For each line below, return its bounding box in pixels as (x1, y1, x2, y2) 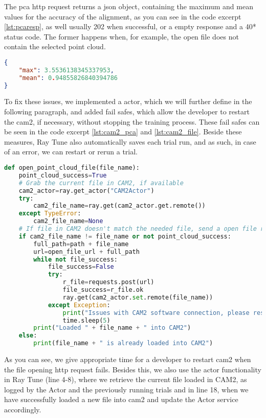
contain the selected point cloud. (4, 41, 106, 52)
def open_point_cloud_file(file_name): (4, 164, 140, 172)
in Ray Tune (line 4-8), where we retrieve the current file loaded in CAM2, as (4, 374, 247, 385)
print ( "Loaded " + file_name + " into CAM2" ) (33, 324, 191, 332)
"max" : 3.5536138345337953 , (18, 66, 114, 74)
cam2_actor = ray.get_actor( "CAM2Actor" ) (18, 187, 154, 194)
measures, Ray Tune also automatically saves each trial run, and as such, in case (4, 136, 256, 147)
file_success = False (48, 263, 114, 271)
